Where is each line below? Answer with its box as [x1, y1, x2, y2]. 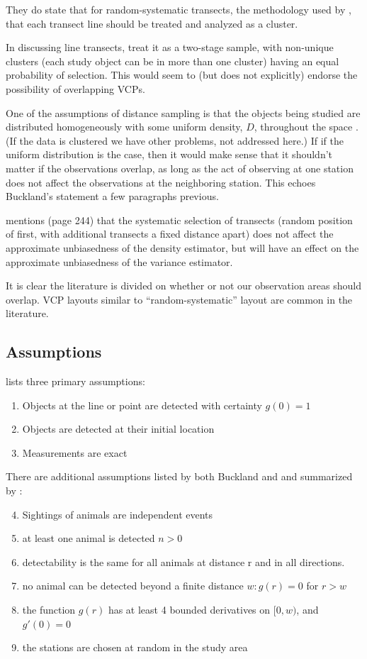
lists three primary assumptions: [6, 374, 145, 389]
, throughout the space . [254, 119, 358, 134]
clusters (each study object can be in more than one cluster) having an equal [6, 53, 339, 68]
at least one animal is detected [22, 531, 155, 546]
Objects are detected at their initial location [22, 421, 215, 436]
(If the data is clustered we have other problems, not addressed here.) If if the [6, 133, 344, 148]
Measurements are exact [22, 445, 128, 460]
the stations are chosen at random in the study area [22, 640, 248, 655]
